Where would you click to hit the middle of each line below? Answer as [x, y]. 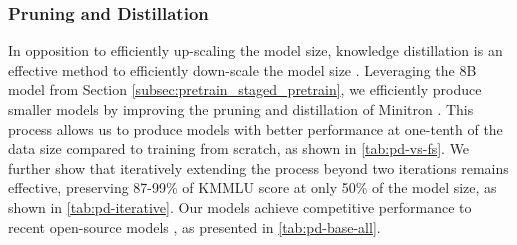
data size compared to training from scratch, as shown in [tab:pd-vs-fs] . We [239, 148]
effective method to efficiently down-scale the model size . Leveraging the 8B [242, 69]
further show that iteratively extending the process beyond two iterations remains [258, 167]
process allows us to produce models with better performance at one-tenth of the [255, 128]
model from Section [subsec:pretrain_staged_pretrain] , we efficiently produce [245, 89]
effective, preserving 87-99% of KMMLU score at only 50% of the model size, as [252, 187]
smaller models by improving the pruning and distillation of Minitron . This [241, 109]
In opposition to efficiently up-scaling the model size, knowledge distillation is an [255, 50]
